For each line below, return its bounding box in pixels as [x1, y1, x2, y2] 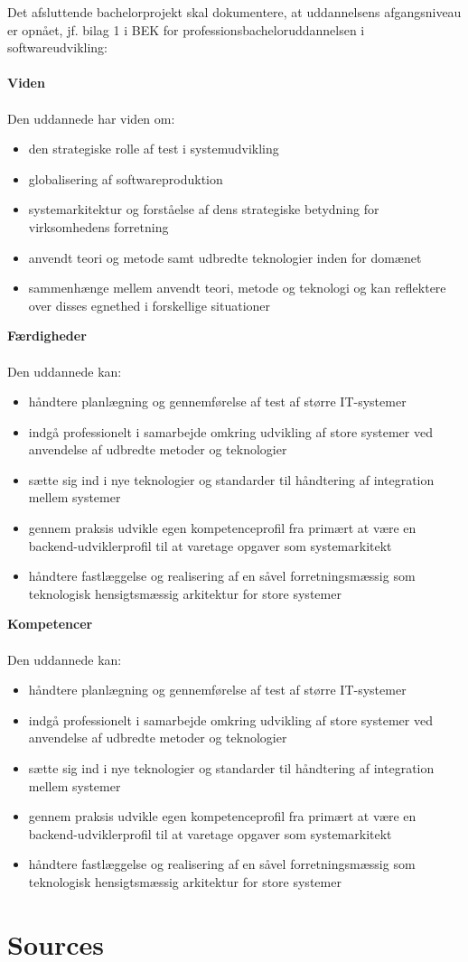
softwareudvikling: [7, 38, 108, 57]
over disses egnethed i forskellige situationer [28, 295, 271, 314]
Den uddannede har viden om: [7, 108, 175, 127]
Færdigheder [7, 326, 87, 345]
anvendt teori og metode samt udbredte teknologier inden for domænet [28, 248, 422, 266]
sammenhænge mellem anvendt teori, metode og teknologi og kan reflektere [28, 278, 446, 297]
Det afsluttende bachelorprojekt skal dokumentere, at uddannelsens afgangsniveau [7, 3, 462, 21]
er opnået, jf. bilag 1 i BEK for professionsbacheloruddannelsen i [7, 20, 365, 39]
